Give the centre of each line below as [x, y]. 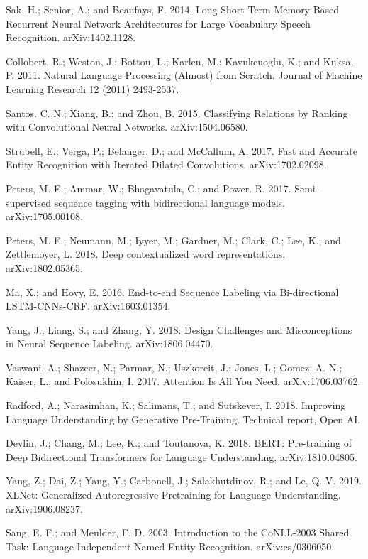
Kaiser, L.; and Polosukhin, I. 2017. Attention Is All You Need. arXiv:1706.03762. [183, 381]
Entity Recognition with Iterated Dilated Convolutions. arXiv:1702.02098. [166, 164]
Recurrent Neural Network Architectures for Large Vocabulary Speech [158, 23]
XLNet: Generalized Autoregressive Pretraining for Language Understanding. [173, 495]
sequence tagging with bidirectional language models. [169, 202]
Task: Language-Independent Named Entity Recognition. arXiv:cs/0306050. [170, 546]
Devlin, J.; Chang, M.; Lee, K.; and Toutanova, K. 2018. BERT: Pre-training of [179, 443]
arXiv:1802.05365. [44, 267]
